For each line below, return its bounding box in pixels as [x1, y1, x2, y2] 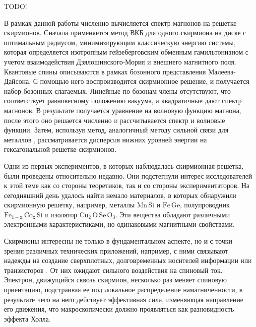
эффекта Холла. [4, 313, 51, 324]
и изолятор [45, 209, 77, 219]
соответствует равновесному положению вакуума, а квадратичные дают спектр [4, 95, 242, 106]
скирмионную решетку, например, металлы [4, 199, 135, 210]
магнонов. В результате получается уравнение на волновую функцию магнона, [4, 105, 241, 115]
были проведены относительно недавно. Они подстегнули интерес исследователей [4, 170, 252, 181]
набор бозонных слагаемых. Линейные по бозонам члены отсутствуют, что [4, 85, 231, 96]
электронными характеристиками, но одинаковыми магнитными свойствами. [4, 219, 235, 229]
